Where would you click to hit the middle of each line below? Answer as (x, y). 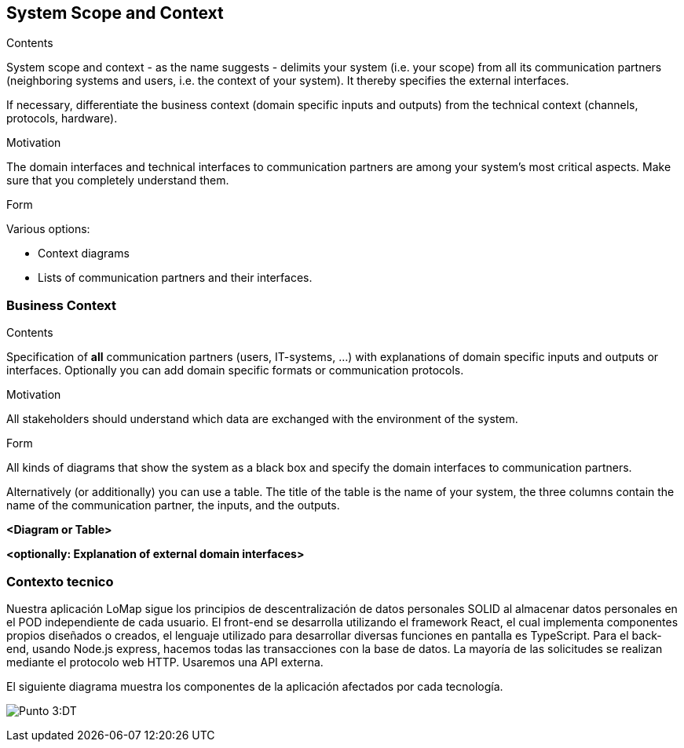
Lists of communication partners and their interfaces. (175, 278)
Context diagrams (84, 254)
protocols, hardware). (62, 119)
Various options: (48, 229)
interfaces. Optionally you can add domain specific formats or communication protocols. (235, 370)
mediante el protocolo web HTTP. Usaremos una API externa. (165, 662)
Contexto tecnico (60, 581)
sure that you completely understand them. (118, 181)
